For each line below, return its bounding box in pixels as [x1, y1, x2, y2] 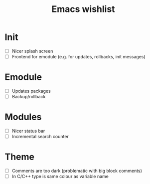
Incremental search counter [11, 134, 69, 140]
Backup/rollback [11, 94, 46, 100]
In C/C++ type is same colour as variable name [11, 174, 109, 180]
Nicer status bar [11, 128, 45, 134]
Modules [4, 111, 42, 123]
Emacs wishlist [51, 3, 115, 15]
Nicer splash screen [11, 48, 53, 54]
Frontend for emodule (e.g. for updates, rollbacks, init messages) [11, 54, 146, 59]
